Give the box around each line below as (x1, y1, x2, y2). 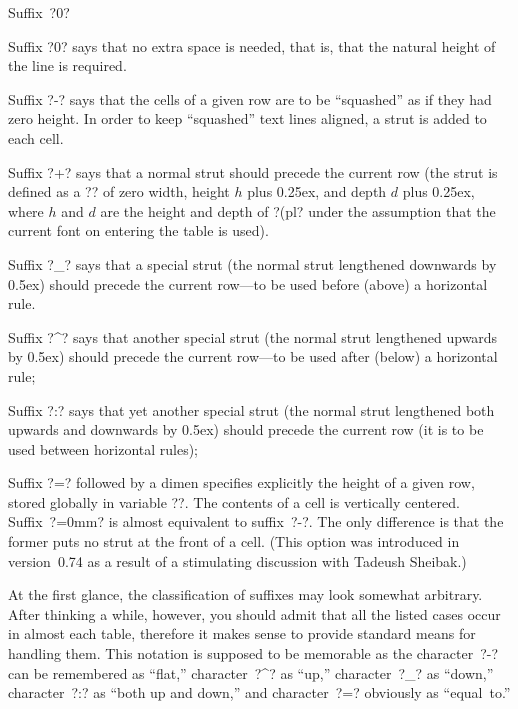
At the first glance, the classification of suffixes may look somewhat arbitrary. (8, 584, 483, 605)
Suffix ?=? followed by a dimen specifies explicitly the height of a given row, (8, 472, 475, 493)
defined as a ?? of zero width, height (8, 181, 230, 202)
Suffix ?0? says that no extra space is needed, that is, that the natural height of (8, 35, 496, 56)
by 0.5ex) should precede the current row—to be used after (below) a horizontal (8, 346, 498, 367)
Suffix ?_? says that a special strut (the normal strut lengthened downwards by (8, 253, 497, 274)
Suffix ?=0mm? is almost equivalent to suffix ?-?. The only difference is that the (8, 511, 504, 532)
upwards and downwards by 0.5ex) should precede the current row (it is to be (8, 419, 484, 440)
